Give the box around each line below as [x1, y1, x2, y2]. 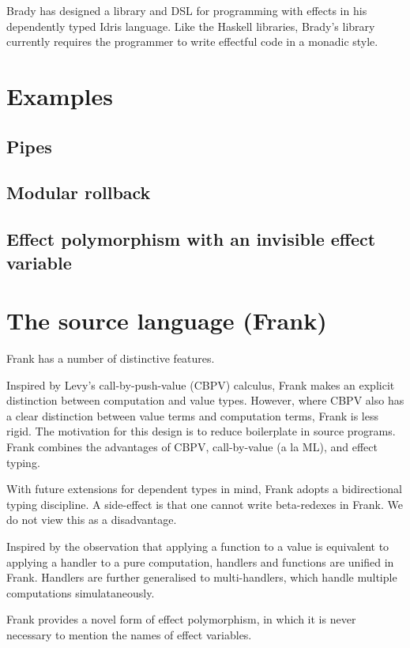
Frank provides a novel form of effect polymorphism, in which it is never [6, 611, 356, 627]
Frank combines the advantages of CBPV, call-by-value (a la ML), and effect [6, 438, 378, 454]
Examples [6, 79, 113, 111]
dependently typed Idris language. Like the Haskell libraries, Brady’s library [6, 17, 375, 34]
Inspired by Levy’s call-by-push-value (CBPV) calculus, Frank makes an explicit [6, 376, 395, 393]
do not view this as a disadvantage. [6, 511, 177, 528]
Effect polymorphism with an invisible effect [6, 227, 376, 251]
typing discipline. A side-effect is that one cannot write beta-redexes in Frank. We [6, 495, 403, 512]
